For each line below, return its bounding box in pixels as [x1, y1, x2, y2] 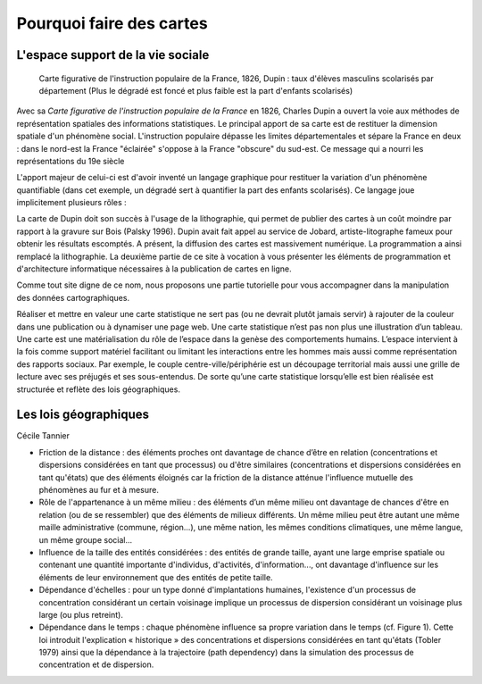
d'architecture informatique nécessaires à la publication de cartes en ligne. [16, 263, 292, 274]
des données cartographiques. [16, 292, 129, 303]
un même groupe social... [38, 534, 133, 545]
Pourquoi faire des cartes [16, 13, 209, 33]
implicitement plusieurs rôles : [16, 197, 127, 208]
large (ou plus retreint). [38, 609, 124, 620]
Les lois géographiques [16, 407, 150, 422]
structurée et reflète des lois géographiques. [16, 384, 180, 395]
